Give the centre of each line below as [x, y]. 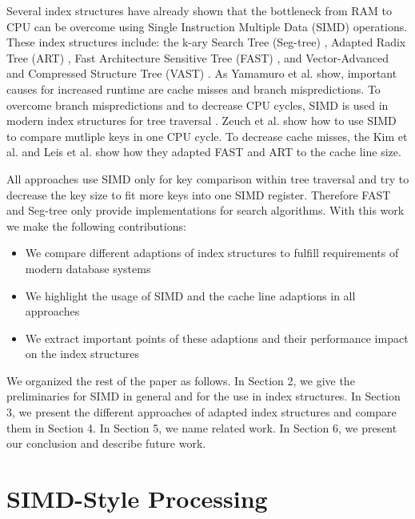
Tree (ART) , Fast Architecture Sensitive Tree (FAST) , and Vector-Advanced [198, 57]
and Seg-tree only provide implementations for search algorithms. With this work [206, 210]
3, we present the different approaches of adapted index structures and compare [202, 412]
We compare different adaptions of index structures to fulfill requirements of [212, 253]
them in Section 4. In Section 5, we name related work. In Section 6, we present [202, 427]
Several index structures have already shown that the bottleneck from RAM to [200, 10]
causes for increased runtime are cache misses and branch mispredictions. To [194, 89]
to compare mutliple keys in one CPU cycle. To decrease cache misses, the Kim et [207, 136]
